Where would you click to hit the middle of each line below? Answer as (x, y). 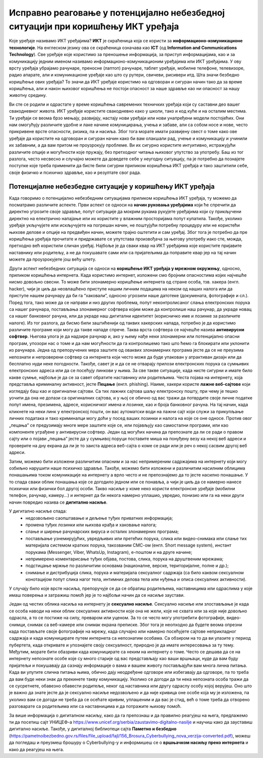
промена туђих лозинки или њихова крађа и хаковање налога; (91, 525)
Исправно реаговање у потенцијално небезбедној (117, 13)
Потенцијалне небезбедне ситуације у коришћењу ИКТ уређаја (112, 186)
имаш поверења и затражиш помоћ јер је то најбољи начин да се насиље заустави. (97, 595)
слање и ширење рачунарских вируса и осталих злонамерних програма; (102, 531)
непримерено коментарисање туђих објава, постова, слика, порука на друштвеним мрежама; (124, 559)
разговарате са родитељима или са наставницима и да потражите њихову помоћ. (95, 706)
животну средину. (28, 95)
